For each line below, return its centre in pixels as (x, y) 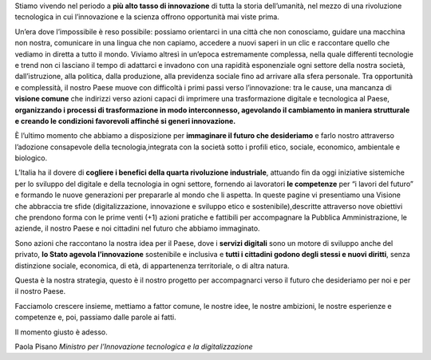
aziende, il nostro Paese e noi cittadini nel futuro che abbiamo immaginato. (137, 228)
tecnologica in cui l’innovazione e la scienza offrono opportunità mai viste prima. (147, 17)
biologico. (31, 158)
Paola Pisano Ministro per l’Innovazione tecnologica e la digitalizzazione (134, 346)
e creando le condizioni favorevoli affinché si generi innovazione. (125, 121)
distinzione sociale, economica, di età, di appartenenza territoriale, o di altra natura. (152, 265)
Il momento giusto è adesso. (61, 332)
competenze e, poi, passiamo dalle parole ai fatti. (95, 317)
